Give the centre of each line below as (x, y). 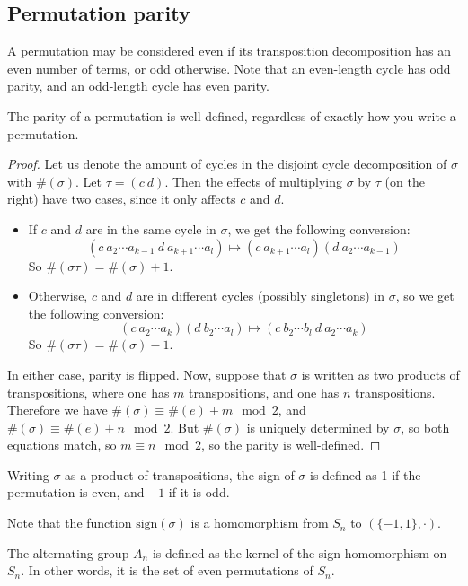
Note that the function (70, 523)
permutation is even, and (76, 492)
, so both (425, 427)
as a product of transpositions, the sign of (180, 474)
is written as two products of (380, 374)
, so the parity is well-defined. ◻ (291, 445)
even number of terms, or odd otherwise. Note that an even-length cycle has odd (229, 68)
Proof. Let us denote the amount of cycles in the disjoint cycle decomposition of (227, 164)
